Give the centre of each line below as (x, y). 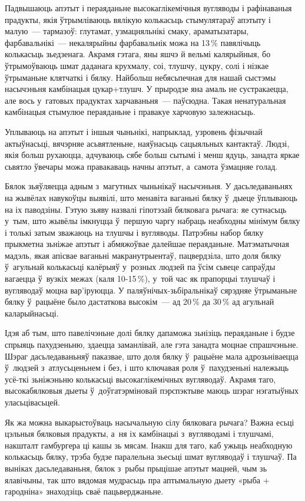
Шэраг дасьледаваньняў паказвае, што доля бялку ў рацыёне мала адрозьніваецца (152, 356)
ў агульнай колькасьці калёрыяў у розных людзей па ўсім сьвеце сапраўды (140, 267)
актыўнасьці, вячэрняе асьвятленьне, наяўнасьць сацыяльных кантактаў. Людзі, (147, 143)
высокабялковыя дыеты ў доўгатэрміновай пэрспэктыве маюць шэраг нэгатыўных (152, 390)
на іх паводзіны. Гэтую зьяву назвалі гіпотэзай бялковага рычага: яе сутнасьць (146, 209)
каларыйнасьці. (32, 313)
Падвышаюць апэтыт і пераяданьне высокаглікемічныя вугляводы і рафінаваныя (148, 8)
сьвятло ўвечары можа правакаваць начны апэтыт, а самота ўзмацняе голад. (141, 166)
